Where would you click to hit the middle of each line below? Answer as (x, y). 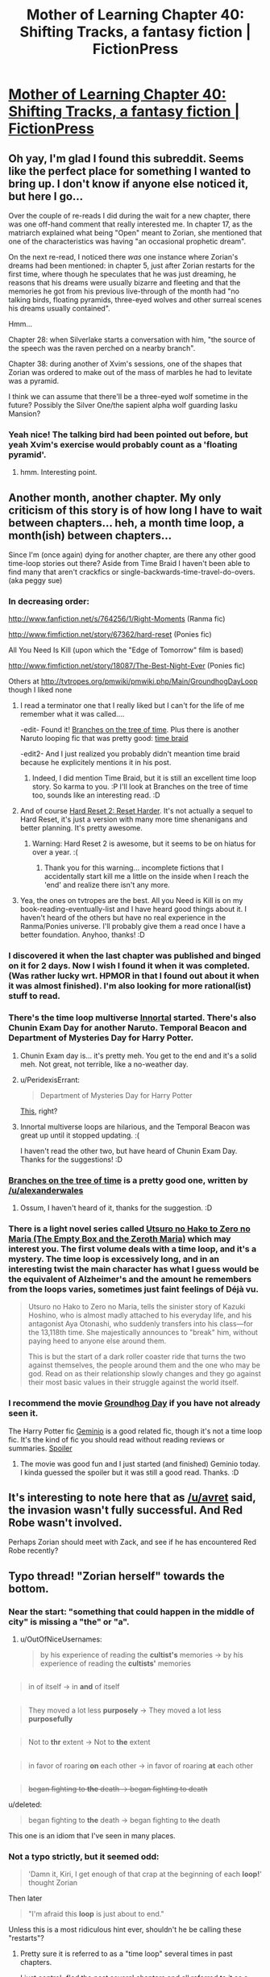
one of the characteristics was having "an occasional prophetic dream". (127, 241)
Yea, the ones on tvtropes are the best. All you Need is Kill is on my (131, 901)
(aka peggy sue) (35, 581)
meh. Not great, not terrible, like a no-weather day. (104, 1064)
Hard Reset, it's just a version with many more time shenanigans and (134, 819)
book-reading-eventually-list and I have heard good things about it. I (133, 909)
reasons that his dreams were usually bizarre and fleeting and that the (125, 283)
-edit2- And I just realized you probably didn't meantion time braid (130, 754)
